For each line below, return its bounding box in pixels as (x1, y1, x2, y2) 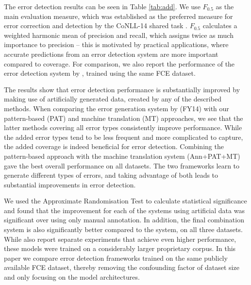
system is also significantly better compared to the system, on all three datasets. (4, 224, 243, 235)
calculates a (202, 20, 237, 31)
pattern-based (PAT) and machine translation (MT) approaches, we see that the (4, 113, 243, 123)
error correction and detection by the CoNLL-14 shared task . (4, 20, 187, 31)
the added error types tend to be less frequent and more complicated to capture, (4, 132, 243, 142)
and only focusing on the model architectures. (4, 272, 140, 282)
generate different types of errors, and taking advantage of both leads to (4, 170, 218, 180)
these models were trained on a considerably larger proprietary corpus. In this (4, 243, 236, 253)
